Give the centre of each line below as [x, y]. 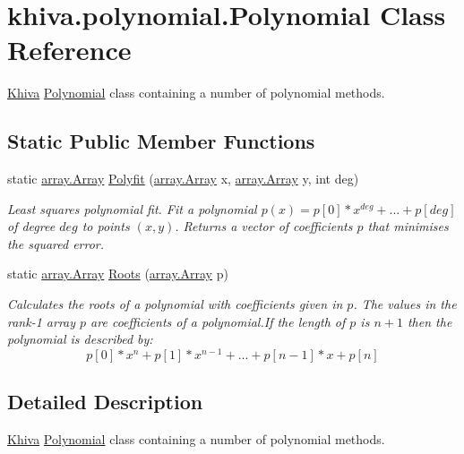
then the [430, 321]
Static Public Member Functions [161, 141]
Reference [69, 50]
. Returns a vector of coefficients [264, 226]
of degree [31, 226]
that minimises [408, 226]
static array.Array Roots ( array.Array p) [118, 274]
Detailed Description [105, 402]
